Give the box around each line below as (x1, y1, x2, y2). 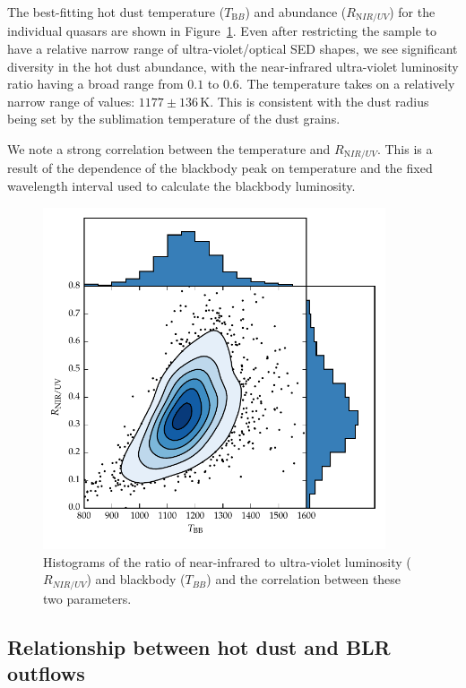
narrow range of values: (7, 91, 135, 110)
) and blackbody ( (86, 570, 186, 589)
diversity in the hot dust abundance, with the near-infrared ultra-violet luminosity (7, 56, 459, 75)
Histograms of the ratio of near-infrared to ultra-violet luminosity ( (43, 552, 411, 571)
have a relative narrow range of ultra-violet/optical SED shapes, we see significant (7, 39, 458, 58)
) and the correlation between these (206, 570, 401, 589)
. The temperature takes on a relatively (238, 74, 455, 93)
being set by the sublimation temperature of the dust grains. (7, 109, 341, 128)
